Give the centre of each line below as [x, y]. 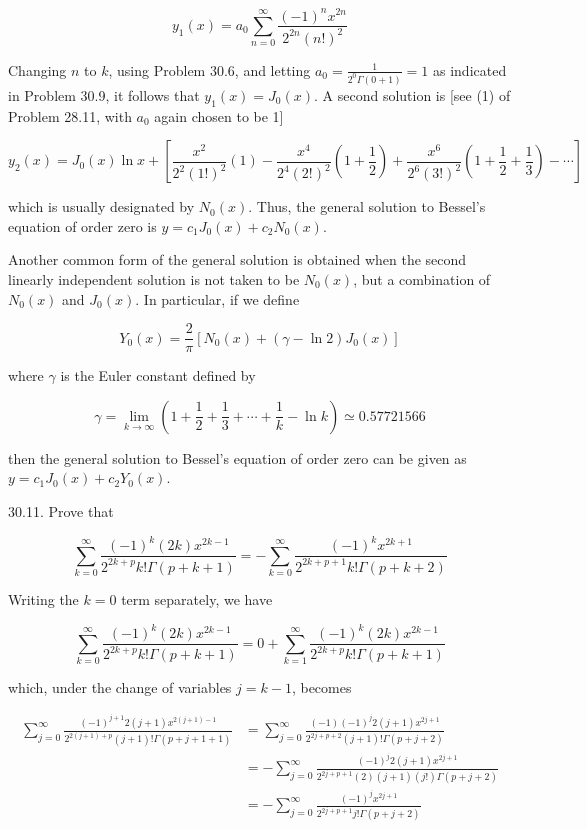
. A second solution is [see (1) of [412, 94]
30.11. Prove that [61, 511]
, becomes [321, 686]
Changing [37, 69]
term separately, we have [197, 598]
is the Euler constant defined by [158, 375]
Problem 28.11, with [70, 115]
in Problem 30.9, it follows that [104, 94]
